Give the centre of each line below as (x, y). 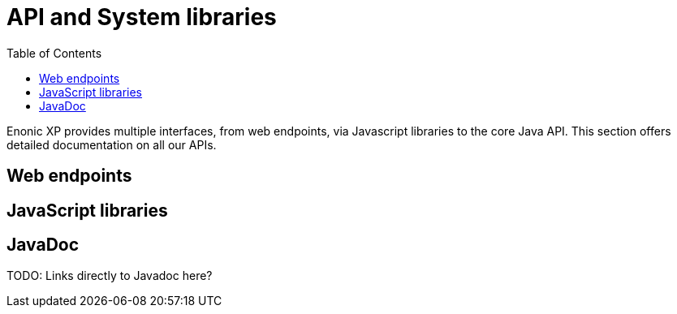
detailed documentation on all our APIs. (112, 144)
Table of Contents (54, 53)
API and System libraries (142, 17)
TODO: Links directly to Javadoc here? (110, 276)
